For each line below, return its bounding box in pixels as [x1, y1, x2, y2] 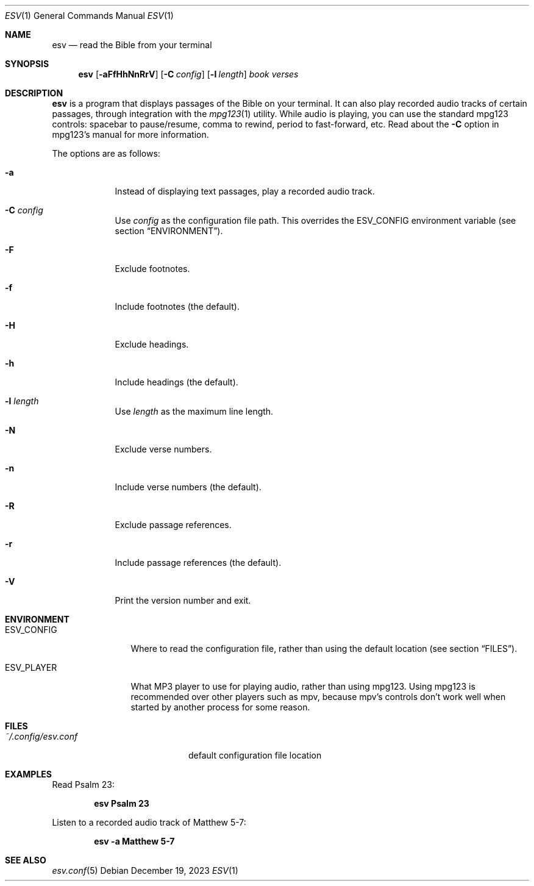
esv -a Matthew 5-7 [94, 836, 175, 846]
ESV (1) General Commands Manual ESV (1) [5, 10, 174, 21]
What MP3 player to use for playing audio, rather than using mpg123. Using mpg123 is [130, 681, 475, 691]
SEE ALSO [5, 855, 46, 865]
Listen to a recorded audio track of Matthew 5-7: [52, 817, 246, 827]
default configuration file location [188, 750, 322, 760]
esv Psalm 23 [94, 798, 149, 809]
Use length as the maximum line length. [115, 406, 274, 416]
